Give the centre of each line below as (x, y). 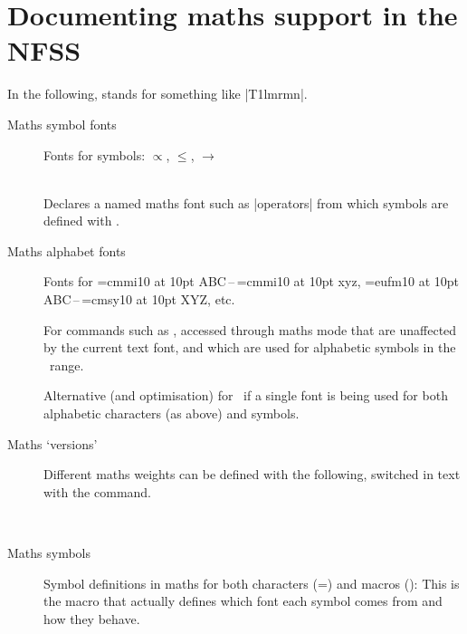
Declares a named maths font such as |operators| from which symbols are (246, 202)
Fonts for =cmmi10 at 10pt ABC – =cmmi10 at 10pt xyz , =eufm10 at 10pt (252, 281)
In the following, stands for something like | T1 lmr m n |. (157, 94)
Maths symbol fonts (62, 124)
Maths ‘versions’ (52, 443)
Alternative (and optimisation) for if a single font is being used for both (246, 395)
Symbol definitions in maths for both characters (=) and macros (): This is (252, 583)
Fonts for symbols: (95, 154)
